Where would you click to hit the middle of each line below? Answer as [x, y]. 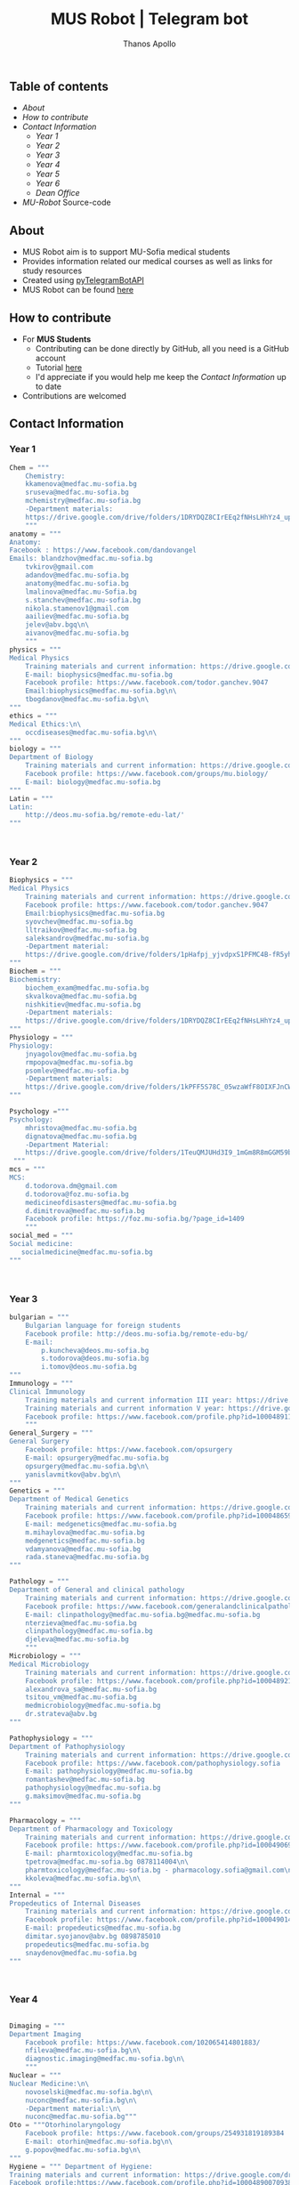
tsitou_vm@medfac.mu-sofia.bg [81, 1697]
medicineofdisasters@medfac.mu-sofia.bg [101, 1202]
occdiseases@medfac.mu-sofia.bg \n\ [91, 732]
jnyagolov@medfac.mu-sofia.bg [81, 1054]
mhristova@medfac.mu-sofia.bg [81, 1128]
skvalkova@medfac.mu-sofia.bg [81, 996]
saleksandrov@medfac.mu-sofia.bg [87, 938]
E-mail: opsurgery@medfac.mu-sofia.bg [97, 1458]
